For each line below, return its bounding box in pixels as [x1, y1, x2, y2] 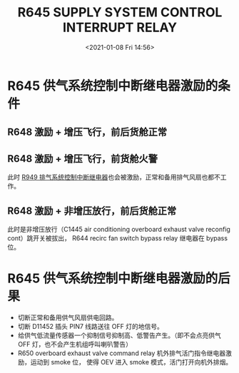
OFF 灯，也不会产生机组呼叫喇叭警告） [17, 339, 132, 348]
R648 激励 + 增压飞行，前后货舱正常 [7, 126, 168, 138]
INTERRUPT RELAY [62, 19, 178, 36]
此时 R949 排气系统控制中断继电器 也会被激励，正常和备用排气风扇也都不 [7, 173, 221, 182]
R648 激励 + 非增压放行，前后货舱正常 [7, 205, 177, 217]
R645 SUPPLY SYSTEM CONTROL [17, 4, 223, 21]
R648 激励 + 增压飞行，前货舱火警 [7, 153, 158, 165]
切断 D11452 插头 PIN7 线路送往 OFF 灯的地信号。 [17, 322, 164, 330]
